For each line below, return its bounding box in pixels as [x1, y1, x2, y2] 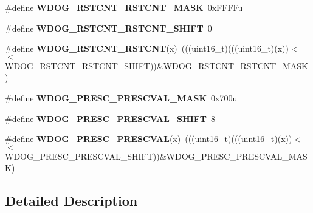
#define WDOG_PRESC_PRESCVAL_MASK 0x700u [5, 91, 238, 104]
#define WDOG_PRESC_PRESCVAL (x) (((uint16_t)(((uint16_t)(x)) [5, 132, 292, 145]
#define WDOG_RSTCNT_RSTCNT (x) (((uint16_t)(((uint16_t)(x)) [5, 42, 289, 55]
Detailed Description [5, 191, 138, 210]
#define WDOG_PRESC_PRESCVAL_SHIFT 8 [5, 112, 216, 124]
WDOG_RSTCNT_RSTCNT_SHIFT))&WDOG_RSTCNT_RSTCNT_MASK [5, 59, 308, 72]
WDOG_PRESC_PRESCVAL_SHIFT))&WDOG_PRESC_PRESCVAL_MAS [5, 149, 308, 162]
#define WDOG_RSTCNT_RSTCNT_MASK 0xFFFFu [5, 1, 243, 13]
